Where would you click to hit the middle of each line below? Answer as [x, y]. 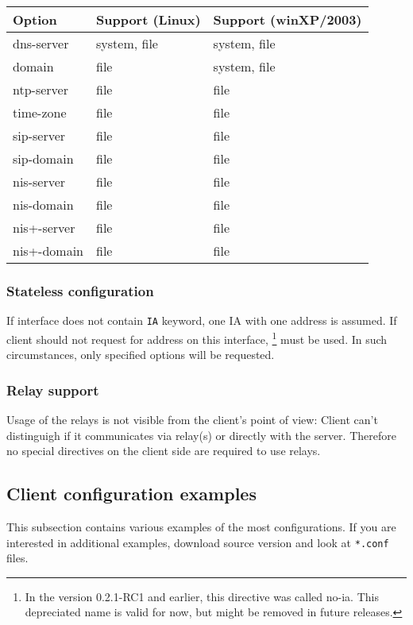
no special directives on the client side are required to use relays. [164, 451]
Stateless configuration [80, 290]
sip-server [39, 135]
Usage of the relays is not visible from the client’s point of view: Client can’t [192, 419]
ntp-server [41, 89]
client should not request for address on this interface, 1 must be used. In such [197, 338]
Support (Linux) [149, 19]
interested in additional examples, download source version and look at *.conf [198, 542]
